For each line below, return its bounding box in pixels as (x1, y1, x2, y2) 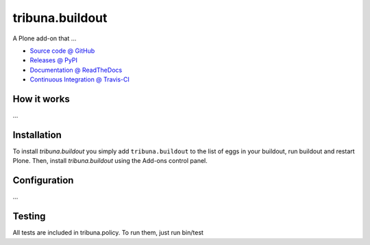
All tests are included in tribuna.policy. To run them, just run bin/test (12, 229, 203, 237)
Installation (12, 129, 62, 140)
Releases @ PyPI (29, 56, 78, 64)
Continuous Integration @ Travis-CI (29, 75, 130, 83)
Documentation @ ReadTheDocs (29, 66, 123, 74)
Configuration (12, 175, 74, 186)
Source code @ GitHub (29, 47, 95, 55)
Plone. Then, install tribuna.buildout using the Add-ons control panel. (12, 157, 208, 165)
